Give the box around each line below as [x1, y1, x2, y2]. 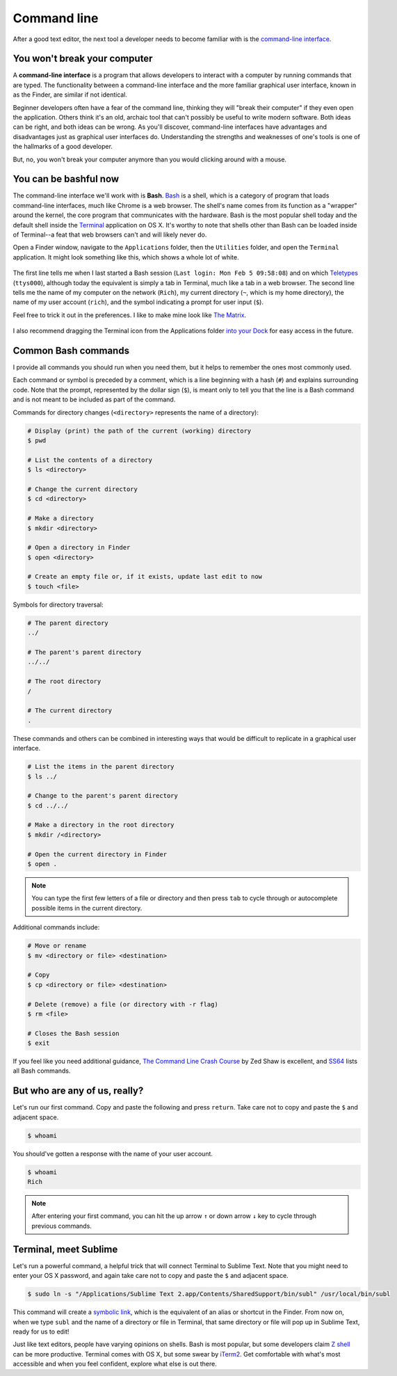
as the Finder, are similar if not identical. [13, 90, 128, 99]
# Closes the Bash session [27, 1030, 120, 1037]
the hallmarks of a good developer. [13, 143, 113, 151]
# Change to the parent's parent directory [27, 792, 179, 800]
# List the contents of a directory [27, 456, 153, 464]
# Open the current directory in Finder [27, 850, 167, 858]
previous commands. [31, 1222, 92, 1230]
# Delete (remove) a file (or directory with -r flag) [27, 1000, 218, 1008]
